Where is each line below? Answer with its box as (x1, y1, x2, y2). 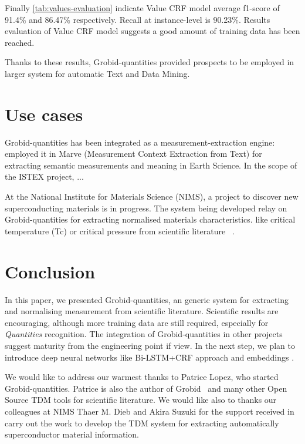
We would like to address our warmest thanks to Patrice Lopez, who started (5, 371, 279, 383)
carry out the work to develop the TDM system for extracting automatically (5, 416, 279, 429)
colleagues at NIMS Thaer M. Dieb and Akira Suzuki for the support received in (5, 405, 294, 417)
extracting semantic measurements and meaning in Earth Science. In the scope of (5, 159, 297, 171)
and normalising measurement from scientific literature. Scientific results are (5, 305, 279, 317)
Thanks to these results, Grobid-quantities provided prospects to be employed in (5, 56, 294, 68)
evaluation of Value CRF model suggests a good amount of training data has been (5, 25, 300, 37)
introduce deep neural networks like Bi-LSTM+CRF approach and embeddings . (5, 351, 294, 363)
